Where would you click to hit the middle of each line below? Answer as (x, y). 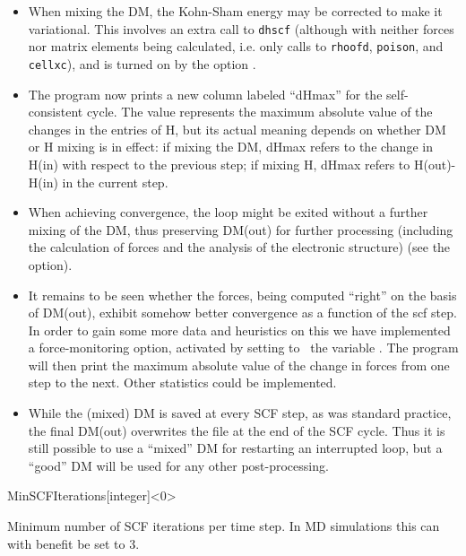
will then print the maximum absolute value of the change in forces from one (239, 365)
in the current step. (115, 182)
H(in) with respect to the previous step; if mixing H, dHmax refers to (219, 164)
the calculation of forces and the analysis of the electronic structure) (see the (239, 247)
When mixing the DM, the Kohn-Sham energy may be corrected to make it (235, 11)
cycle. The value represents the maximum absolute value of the (259, 112)
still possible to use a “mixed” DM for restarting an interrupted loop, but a (235, 448)
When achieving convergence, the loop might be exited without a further (228, 212)
